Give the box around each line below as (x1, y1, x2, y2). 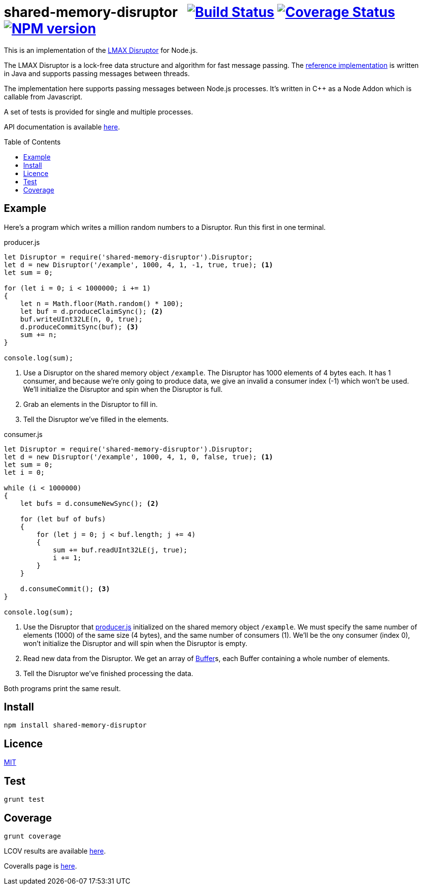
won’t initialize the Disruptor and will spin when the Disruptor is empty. (23, 639, 248, 647)
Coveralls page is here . (4, 861, 77, 870)
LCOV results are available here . (4, 846, 106, 855)
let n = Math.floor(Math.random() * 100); (20, 299, 183, 307)
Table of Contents (4, 137, 61, 146)
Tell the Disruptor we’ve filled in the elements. (23, 415, 169, 423)
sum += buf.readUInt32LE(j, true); (53, 546, 188, 554)
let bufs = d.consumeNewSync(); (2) (20, 499, 159, 507)
